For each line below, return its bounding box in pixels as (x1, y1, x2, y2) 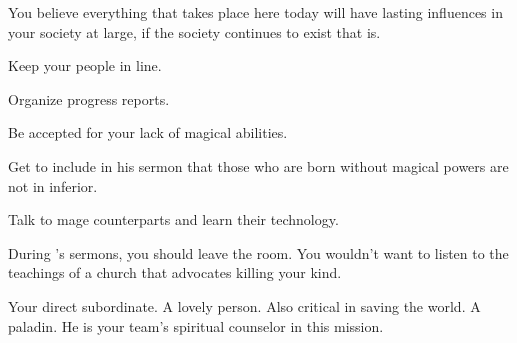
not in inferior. (8, 175, 98, 196)
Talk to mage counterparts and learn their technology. (8, 209, 339, 230)
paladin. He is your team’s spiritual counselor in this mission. (8, 315, 384, 336)
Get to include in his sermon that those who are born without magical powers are (8, 155, 509, 176)
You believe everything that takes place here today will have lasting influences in (8, 2, 503, 22)
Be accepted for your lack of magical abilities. (8, 122, 288, 143)
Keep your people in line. (8, 55, 162, 76)
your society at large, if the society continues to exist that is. (8, 21, 381, 42)
